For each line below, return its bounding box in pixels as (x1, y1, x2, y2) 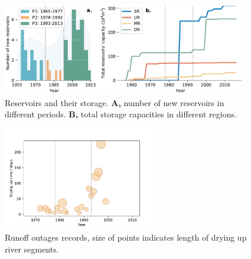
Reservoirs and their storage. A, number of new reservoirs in (5, 96, 224, 108)
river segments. (5, 242, 59, 255)
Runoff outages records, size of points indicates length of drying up (5, 231, 247, 244)
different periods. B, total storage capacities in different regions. (5, 108, 237, 120)
